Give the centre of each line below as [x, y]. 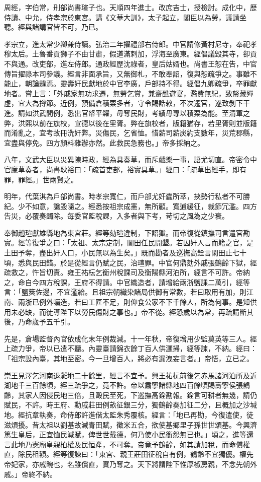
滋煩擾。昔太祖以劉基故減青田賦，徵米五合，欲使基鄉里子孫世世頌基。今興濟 [130, 424]
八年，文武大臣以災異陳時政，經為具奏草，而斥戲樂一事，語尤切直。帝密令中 [130, 159]
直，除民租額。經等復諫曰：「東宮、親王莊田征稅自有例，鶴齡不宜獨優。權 [125, 454]
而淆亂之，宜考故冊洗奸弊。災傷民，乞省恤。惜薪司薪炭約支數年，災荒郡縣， [130, 133]
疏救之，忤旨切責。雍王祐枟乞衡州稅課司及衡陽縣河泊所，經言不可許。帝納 [127, 272]
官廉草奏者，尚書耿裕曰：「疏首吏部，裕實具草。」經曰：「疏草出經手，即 [122, 169]
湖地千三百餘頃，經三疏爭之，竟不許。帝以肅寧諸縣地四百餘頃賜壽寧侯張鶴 [127, 385]
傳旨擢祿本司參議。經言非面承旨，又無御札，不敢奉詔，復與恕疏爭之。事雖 [127, 73]
